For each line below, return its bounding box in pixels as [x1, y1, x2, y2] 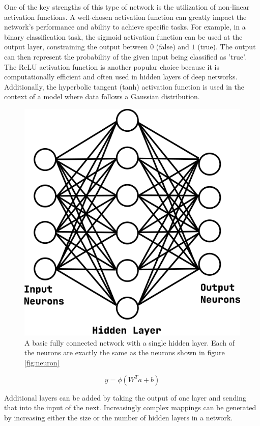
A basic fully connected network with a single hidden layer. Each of [24, 337, 235, 348]
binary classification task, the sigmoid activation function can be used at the [4, 31, 243, 42]
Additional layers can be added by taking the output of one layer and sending [4, 392, 246, 403]
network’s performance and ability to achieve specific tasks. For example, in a [4, 21, 246, 32]
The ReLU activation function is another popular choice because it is [4, 61, 220, 72]
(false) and [156, 41, 189, 52]
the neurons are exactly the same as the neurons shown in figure [24, 347, 225, 358]
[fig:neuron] [24, 357, 60, 367]
